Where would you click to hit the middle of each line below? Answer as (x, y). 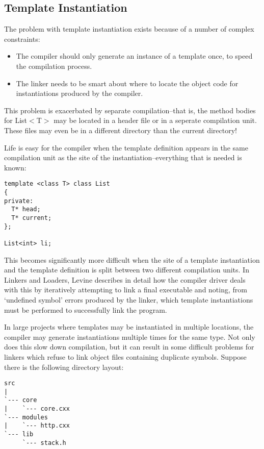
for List (16, 120)
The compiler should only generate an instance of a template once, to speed (134, 56)
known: (15, 167)
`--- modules (26, 417)
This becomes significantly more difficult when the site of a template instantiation (132, 259)
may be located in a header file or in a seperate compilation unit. (155, 120)
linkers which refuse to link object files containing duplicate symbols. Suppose (125, 356)
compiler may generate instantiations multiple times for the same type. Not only (130, 336)
